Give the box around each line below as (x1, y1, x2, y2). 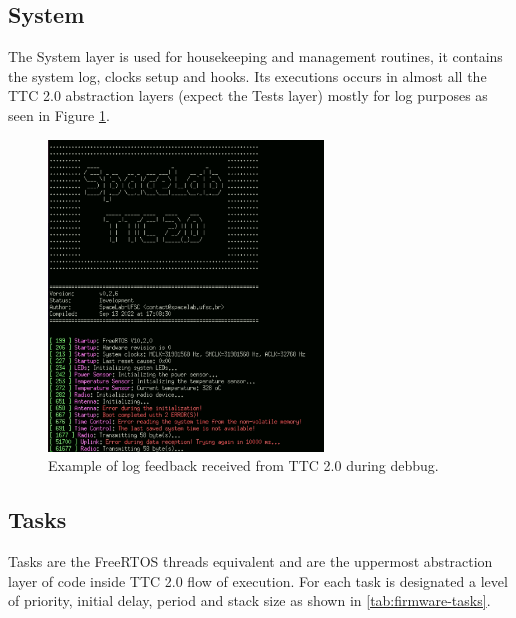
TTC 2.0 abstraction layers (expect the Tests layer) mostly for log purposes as (8, 85, 488, 106)
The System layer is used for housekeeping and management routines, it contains (8, 46, 503, 67)
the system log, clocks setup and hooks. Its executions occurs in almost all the (8, 65, 487, 86)
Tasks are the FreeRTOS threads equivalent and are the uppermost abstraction (8, 551, 493, 572)
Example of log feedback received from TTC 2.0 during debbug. (48, 455, 439, 476)
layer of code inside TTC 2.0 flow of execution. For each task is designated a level (8, 570, 508, 591)
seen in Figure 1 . (8, 104, 110, 125)
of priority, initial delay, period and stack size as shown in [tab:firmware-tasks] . (8, 590, 491, 611)
